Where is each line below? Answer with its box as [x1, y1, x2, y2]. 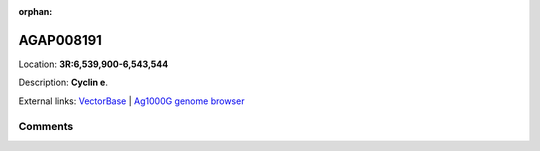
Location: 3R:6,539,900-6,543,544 [18, 58, 169, 70]
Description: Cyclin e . [18, 76, 109, 89]
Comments [18, 120, 74, 134]
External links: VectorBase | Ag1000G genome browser [18, 95, 245, 107]
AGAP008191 [18, 31, 102, 49]
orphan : [18, 6, 53, 17]
